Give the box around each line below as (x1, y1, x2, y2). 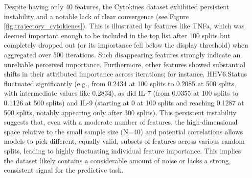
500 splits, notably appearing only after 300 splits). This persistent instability (4, 107, 237, 117)
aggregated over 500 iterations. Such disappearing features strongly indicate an (4, 49, 241, 59)
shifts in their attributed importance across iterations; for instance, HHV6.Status (4, 69, 247, 79)
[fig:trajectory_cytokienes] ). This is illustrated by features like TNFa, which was (4, 21, 245, 31)
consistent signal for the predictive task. (4, 165, 124, 175)
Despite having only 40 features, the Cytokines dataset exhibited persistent (4, 1, 229, 11)
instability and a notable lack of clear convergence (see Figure (4, 11, 189, 21)
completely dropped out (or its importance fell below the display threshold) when (4, 40, 248, 50)
